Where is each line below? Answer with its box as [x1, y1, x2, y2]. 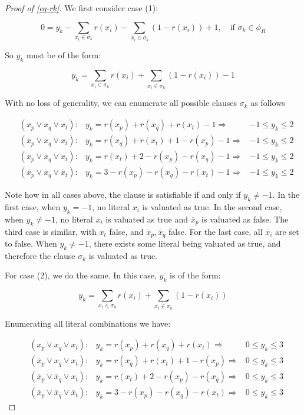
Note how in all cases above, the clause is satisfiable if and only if [5, 188, 241, 201]
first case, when [5, 200, 61, 213]
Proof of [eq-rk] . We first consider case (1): [5, 2, 158, 14]
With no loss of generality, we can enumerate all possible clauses [5, 97, 237, 109]
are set [275, 225, 299, 237]
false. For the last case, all [168, 225, 263, 237]
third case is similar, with [5, 225, 97, 237]
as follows [250, 97, 285, 109]
